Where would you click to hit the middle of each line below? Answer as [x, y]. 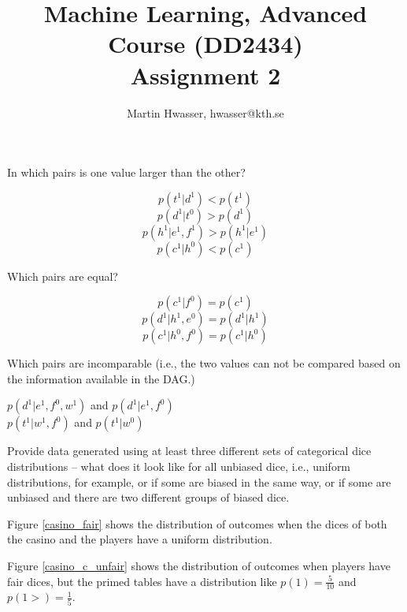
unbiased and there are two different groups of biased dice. [148, 497]
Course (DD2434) [205, 44]
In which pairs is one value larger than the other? [126, 172]
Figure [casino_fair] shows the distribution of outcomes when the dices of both [197, 523]
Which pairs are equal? [63, 276]
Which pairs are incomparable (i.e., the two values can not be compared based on [204, 363]
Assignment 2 [205, 75]
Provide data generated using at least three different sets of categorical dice [189, 451]
